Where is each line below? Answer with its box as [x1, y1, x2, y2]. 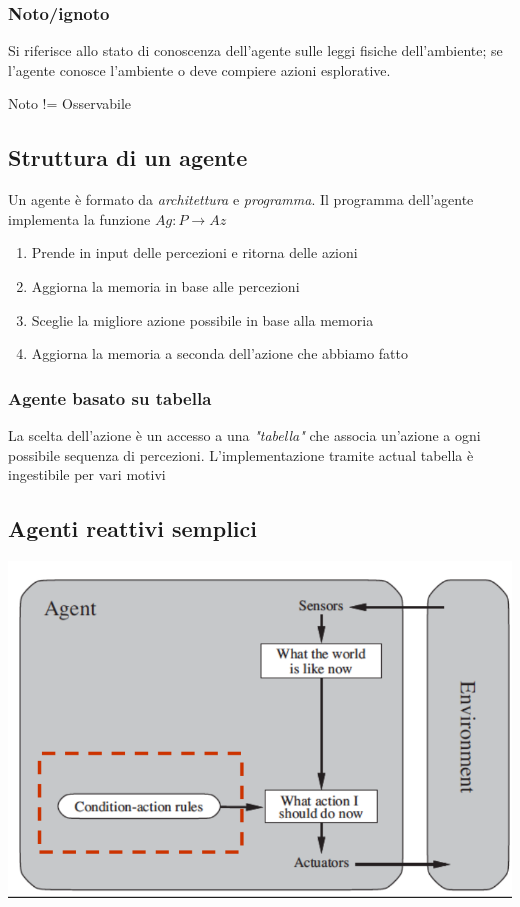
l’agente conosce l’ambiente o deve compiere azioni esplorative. [8, 59, 391, 80]
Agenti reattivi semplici [8, 513, 257, 544]
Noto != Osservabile [8, 93, 132, 114]
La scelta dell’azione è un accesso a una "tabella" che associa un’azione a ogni [8, 424, 481, 445]
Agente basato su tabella [8, 385, 212, 410]
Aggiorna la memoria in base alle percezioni [31, 275, 300, 296]
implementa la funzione [8, 208, 151, 229]
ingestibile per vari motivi [8, 464, 166, 485]
